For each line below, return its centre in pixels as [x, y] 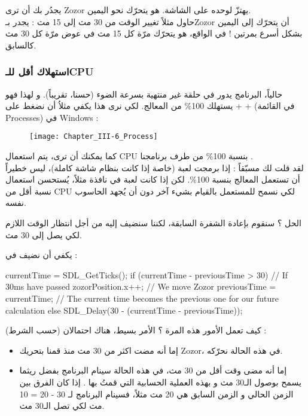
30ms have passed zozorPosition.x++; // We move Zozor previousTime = [141, 286]
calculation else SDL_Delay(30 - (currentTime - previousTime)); [124, 310]
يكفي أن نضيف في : [42, 255]
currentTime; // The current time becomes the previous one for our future [142, 298]
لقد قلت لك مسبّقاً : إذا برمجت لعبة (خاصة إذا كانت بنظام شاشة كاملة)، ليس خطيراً [155, 167]
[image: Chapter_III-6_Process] [94, 137]
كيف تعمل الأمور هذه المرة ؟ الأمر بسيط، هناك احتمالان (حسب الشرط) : [136, 330]
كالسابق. [21, 45]
